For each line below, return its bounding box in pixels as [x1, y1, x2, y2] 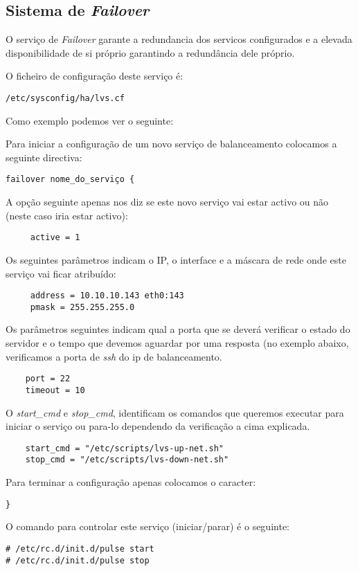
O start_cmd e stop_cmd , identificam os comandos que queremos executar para [6, 405, 344, 419]
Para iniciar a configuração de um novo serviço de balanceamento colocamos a [6, 136, 337, 151]
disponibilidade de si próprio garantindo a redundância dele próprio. [6, 45, 295, 60]
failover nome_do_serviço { [6, 174, 135, 185]
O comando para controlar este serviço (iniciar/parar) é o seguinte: [6, 519, 289, 534]
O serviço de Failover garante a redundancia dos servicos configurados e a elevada [6, 32, 352, 46]
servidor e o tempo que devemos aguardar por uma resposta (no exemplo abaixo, [6, 336, 349, 350]
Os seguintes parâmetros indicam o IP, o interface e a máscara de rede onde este [6, 252, 346, 266]
